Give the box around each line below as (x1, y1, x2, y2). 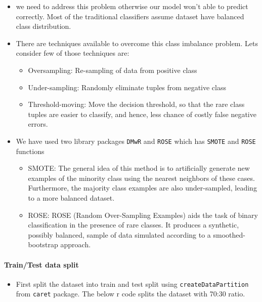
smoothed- (213, 229, 245, 240)
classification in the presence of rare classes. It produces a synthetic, (28, 219, 239, 230)
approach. (60, 239, 91, 250)
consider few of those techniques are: (16, 48, 129, 58)
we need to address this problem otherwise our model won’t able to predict (16, 1, 248, 11)
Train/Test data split (4, 259, 79, 270)
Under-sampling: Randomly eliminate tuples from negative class (28, 82, 227, 92)
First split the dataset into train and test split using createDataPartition (16, 278, 249, 289)
